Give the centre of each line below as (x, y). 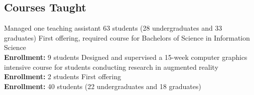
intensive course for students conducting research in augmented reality (111, 67)
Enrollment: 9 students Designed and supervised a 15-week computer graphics (126, 57)
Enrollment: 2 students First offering (63, 76)
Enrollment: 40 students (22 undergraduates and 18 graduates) (103, 86)
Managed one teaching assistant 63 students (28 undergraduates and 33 (113, 28)
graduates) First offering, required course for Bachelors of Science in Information (127, 37)
